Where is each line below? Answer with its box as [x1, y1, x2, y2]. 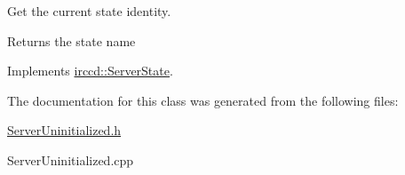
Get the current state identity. [7, 2, 171, 20]
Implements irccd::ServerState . [7, 61, 173, 80]
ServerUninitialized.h [7, 121, 122, 139]
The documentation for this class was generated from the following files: [7, 91, 399, 109]
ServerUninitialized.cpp [7, 150, 134, 169]
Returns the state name [7, 31, 136, 50]
